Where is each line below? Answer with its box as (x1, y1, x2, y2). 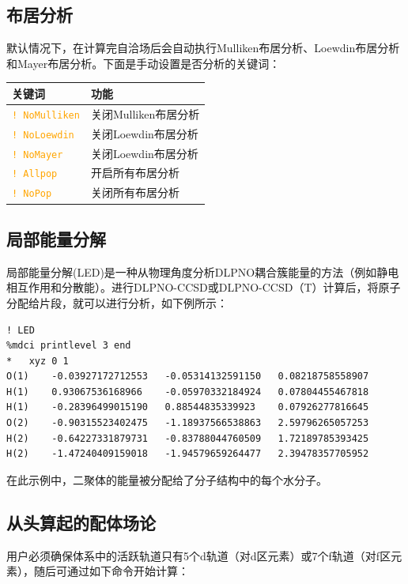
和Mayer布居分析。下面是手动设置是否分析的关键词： (6, 55, 281, 71)
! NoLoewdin (12, 129, 74, 141)
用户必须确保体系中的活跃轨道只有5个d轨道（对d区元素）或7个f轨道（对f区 (6, 547, 391, 563)
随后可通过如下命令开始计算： (33, 563, 189, 579)
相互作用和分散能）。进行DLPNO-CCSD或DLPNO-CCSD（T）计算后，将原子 (6, 279, 401, 296)
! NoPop (12, 188, 52, 200)
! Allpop (12, 168, 58, 180)
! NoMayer (12, 149, 63, 160)
